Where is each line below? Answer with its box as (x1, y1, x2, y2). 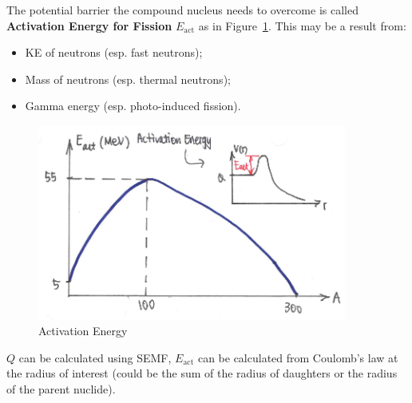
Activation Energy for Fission (6, 17, 172, 34)
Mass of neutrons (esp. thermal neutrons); (25, 70, 231, 87)
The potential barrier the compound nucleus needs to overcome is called (6, 2, 359, 18)
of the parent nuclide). (6, 381, 116, 397)
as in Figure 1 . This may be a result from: (198, 17, 406, 34)
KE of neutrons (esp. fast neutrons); (25, 44, 203, 61)
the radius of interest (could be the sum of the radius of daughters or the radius (6, 365, 398, 381)
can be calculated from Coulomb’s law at (197, 349, 398, 365)
